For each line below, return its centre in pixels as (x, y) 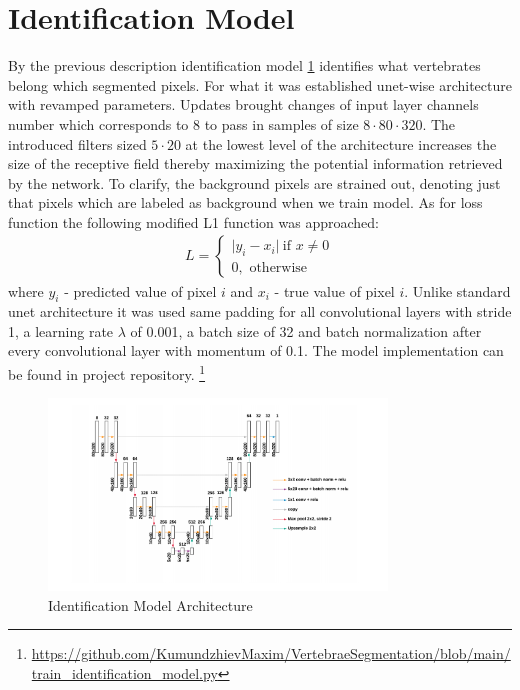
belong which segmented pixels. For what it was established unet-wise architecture (260, 84)
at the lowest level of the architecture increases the (341, 143)
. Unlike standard (457, 290)
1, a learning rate (61, 330)
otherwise (278, 267)
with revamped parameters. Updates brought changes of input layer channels (243, 104)
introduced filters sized (77, 143)
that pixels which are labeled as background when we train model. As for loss (245, 202)
